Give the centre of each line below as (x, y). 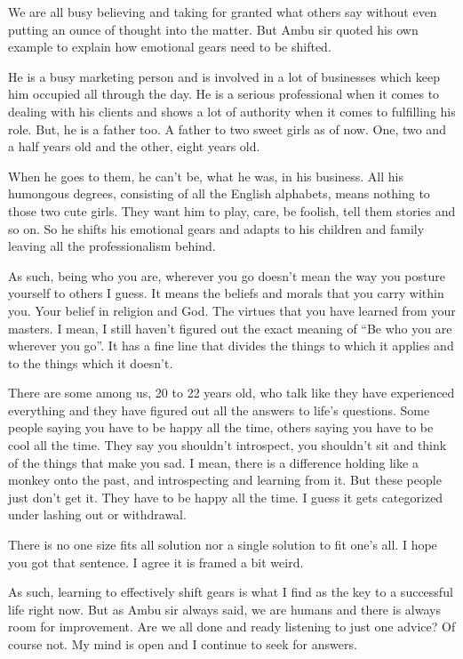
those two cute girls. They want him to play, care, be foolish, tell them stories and (232, 210)
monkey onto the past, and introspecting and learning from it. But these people (225, 480)
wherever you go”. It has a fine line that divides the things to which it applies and (231, 346)
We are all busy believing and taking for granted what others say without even (223, 12)
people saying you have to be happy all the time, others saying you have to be (221, 427)
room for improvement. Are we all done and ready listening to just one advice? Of (232, 627)
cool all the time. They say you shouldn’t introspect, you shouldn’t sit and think (228, 445)
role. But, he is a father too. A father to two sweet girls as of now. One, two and (227, 129)
